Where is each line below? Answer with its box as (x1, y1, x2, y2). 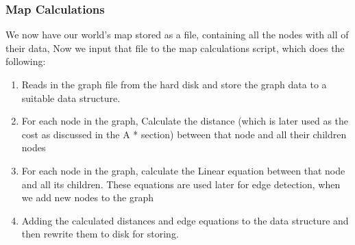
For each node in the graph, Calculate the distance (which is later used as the (21, 114, 349, 128)
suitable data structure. (21, 90, 121, 105)
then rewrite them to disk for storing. (21, 227, 179, 241)
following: (5, 54, 46, 68)
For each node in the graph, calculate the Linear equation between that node (21, 163, 345, 177)
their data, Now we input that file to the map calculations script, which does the (5, 40, 345, 55)
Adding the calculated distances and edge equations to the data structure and (21, 213, 349, 227)
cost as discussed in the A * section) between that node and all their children (21, 127, 347, 141)
